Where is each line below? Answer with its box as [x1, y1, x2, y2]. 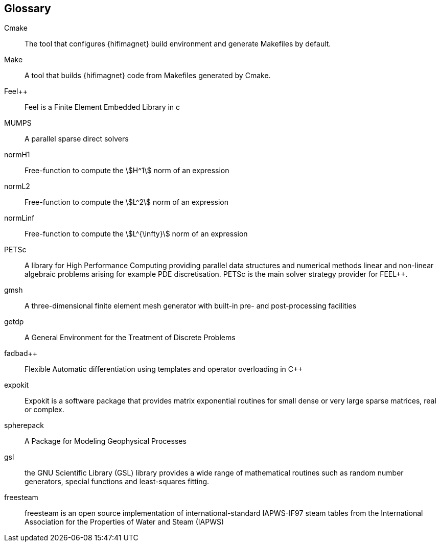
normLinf [4, 213, 35, 223]
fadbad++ [4, 349, 38, 358]
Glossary [4, 2, 51, 15]
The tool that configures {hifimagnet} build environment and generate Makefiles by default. [25, 39, 331, 49]
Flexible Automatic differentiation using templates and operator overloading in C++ [25, 365, 303, 374]
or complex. [25, 405, 64, 414]
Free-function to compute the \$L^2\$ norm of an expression [25, 198, 228, 207]
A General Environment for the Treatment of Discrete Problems [25, 333, 236, 342]
